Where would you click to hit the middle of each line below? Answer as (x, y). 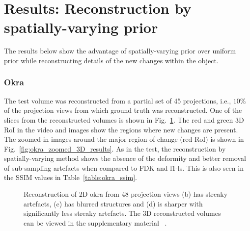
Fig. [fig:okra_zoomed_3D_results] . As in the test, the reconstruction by (115, 148)
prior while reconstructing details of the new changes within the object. (111, 60)
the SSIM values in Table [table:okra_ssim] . (70, 177)
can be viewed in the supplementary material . (95, 222)
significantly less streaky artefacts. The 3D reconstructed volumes (122, 213)
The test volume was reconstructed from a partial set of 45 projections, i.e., (118, 100)
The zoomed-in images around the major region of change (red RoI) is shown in (124, 139)
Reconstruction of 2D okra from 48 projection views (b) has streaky (126, 194)
